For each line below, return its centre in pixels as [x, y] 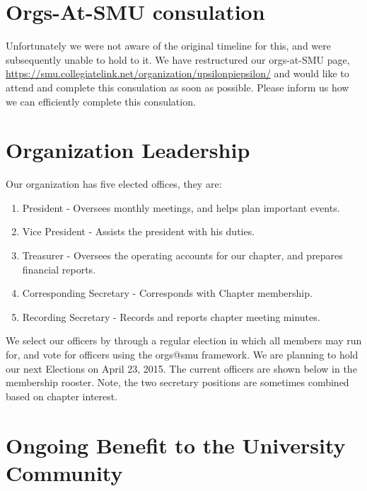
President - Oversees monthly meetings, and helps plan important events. [181, 207]
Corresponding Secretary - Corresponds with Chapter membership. [167, 293]
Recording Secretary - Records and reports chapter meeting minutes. [171, 316]
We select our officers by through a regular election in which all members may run [184, 340]
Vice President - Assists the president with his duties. [139, 231]
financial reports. [59, 269]
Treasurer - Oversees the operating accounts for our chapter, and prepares [182, 255]
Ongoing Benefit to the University [176, 445]
